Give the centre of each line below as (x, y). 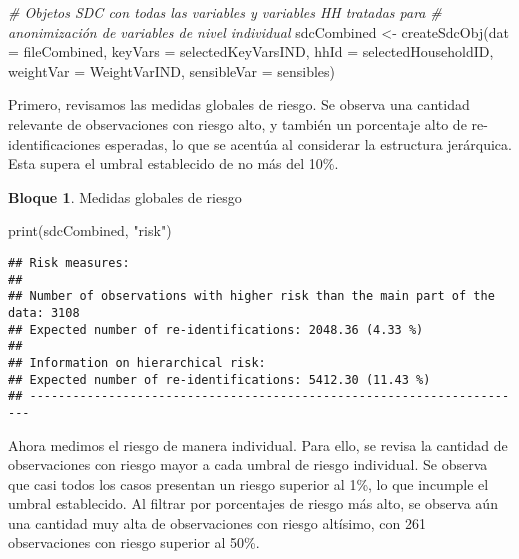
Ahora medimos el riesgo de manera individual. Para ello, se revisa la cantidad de (258, 444)
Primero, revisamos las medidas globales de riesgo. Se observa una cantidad (239, 104)
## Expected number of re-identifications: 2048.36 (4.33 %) (216, 329)
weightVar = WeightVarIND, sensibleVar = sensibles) (172, 70)
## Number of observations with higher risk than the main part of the (251, 296)
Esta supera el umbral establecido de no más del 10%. (173, 163)
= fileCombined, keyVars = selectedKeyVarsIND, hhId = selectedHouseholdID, (251, 51)
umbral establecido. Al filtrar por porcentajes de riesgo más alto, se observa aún (253, 503)
